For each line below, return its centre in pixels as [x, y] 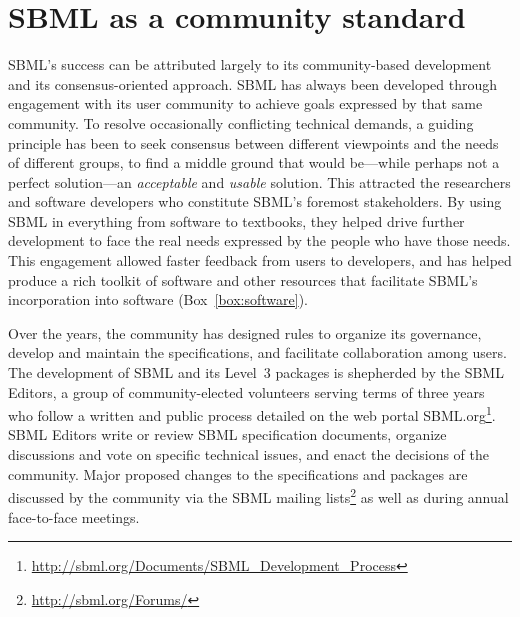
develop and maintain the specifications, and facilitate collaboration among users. [257, 352]
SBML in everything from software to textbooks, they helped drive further [236, 220]
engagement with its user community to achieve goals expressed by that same [245, 103]
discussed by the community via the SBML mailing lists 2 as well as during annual [258, 495]
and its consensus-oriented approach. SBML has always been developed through [253, 83]
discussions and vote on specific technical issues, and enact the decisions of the [248, 454]
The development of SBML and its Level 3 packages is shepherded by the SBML [256, 372]
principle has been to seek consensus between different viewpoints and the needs [253, 142]
